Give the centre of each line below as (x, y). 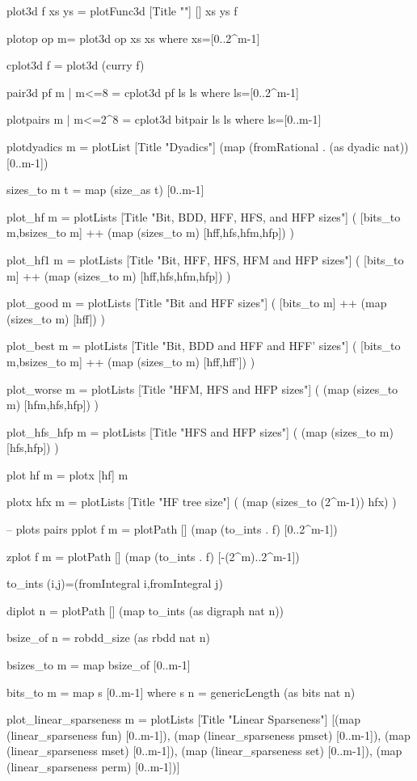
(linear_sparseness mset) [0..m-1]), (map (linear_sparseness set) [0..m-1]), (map (204, 751)
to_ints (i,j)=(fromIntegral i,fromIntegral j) (115, 583)
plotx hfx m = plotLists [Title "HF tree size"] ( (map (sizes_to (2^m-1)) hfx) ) (202, 502)
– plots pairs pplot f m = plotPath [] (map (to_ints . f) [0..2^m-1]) (172, 529)
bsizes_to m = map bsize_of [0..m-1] (99, 665)
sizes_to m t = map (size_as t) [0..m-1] (105, 190)
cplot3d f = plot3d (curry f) (76, 65)
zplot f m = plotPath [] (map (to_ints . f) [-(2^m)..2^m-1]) (153, 556)
